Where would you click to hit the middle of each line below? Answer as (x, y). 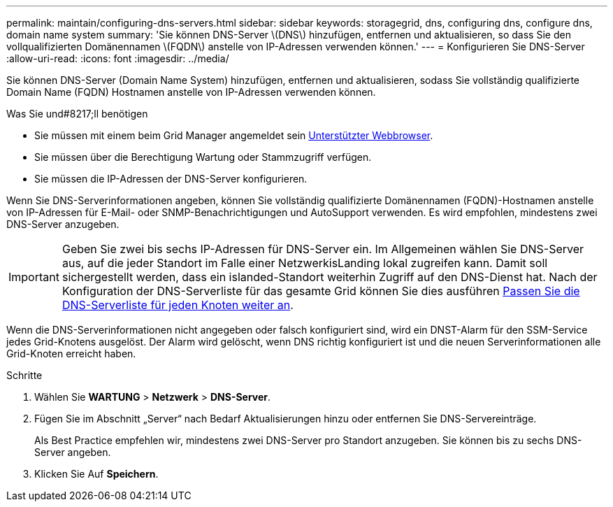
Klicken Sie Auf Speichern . (96, 474)
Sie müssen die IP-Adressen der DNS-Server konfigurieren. (171, 179)
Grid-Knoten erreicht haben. (71, 354)
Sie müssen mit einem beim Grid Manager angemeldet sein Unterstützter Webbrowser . (234, 135)
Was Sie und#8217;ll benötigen (77, 114)
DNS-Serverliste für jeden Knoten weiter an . (178, 305)
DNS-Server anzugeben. (63, 224)
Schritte (24, 375)
